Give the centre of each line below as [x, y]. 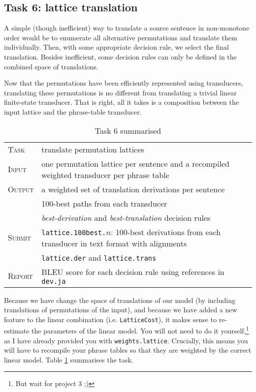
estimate [17, 331]
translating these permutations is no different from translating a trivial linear [120, 92]
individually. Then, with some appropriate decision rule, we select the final [116, 47]
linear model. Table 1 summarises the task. [69, 359]
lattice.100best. [74, 232]
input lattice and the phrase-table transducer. [73, 111]
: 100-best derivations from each [166, 232]
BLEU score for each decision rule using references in [133, 271]
